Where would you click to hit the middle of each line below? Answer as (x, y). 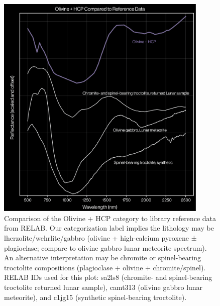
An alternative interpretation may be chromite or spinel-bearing (102, 258)
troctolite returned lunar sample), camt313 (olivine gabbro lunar (103, 287)
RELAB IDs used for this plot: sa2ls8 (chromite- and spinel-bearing (108, 277)
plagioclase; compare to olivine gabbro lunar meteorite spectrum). (105, 247)
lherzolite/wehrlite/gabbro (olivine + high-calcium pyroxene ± (100, 237)
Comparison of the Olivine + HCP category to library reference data (110, 218)
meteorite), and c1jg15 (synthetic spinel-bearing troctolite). (95, 297)
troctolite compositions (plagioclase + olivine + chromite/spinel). (105, 267)
